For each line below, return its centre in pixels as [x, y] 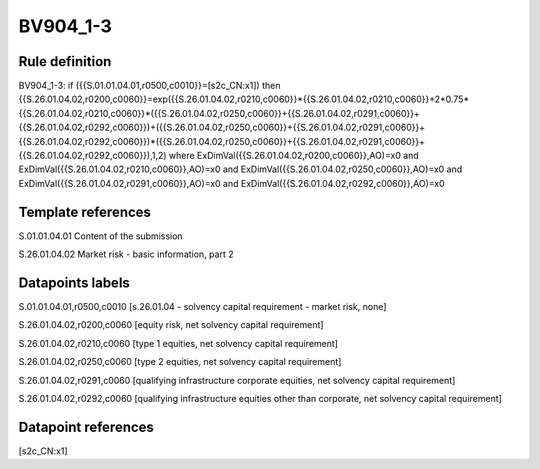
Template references [85, 211]
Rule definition [65, 61]
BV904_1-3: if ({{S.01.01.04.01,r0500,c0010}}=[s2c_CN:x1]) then [149, 86]
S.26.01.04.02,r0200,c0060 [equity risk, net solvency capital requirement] [171, 325]
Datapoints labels [74, 282]
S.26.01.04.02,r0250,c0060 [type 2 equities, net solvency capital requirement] [180, 362]
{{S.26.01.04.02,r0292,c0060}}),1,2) [92, 156]
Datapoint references [86, 426]
